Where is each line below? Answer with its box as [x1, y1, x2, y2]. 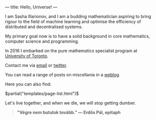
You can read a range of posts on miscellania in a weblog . [5, 72, 121, 77]
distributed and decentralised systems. [5, 24, 83, 30]
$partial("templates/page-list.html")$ [5, 91, 79, 96]
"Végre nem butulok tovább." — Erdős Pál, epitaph [16, 109, 121, 115]
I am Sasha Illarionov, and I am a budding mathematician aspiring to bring [5, 14, 152, 19]
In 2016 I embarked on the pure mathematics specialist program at [5, 48, 138, 53]
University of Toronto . [5, 53, 48, 59]
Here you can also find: [5, 81, 52, 87]
